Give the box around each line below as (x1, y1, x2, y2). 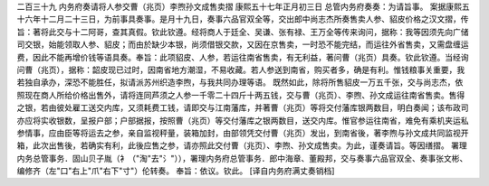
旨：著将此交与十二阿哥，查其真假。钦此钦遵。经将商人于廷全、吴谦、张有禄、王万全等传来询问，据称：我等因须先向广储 (16, 26, 469, 37)
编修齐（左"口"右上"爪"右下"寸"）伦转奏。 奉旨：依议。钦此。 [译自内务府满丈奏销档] (16, 165, 335, 176)
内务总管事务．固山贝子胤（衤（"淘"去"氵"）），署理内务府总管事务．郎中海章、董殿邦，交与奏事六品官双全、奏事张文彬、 (16, 153, 468, 163)
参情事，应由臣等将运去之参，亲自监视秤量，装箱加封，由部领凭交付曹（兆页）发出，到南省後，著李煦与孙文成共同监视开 (16, 127, 469, 138)
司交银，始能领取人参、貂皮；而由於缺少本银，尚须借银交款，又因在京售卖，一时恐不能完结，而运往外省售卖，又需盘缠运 (16, 39, 469, 50)
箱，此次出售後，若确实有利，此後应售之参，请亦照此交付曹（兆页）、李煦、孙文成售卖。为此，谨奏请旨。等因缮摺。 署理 (16, 140, 467, 151)
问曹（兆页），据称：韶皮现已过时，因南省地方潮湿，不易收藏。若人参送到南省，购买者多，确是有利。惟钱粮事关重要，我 (16, 64, 465, 75)
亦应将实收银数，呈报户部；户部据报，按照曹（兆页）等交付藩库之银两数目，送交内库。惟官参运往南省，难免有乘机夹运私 (16, 115, 469, 126)
